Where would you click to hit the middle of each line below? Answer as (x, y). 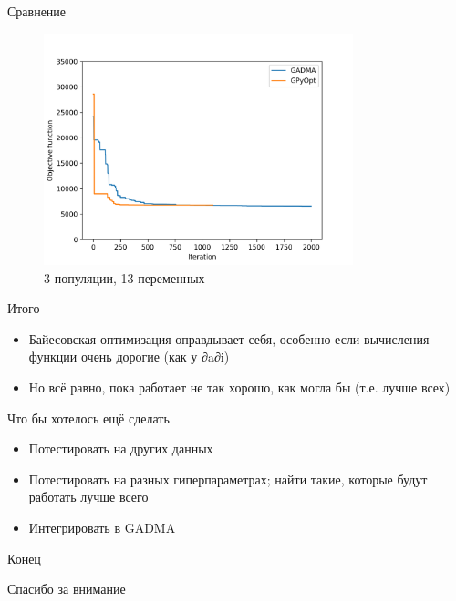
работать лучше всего (88, 497)
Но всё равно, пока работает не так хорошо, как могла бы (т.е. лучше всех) (239, 387)
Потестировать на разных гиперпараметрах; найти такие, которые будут (228, 479)
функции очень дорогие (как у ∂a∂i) (129, 357)
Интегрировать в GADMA (102, 527)
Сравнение (37, 11)
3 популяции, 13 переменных (124, 277)
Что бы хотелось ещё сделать (88, 418)
